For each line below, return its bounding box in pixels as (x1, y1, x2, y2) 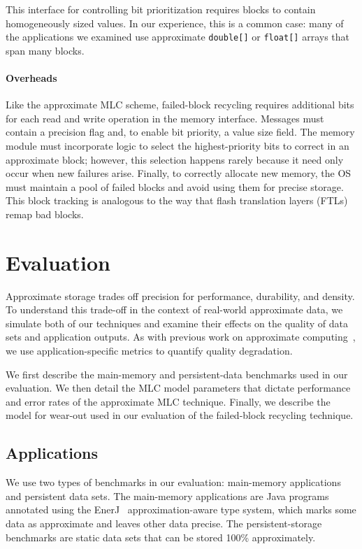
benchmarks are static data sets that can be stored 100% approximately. (6, 529, 316, 544)
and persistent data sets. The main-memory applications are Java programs (6, 488, 329, 503)
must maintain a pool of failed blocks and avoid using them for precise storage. (6, 179, 344, 194)
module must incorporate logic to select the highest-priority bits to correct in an (6, 138, 349, 153)
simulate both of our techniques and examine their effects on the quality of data (6, 315, 348, 330)
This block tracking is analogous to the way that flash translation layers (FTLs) (6, 193, 348, 208)
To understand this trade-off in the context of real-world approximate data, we (6, 302, 343, 317)
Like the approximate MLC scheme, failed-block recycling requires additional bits (6, 97, 354, 112)
